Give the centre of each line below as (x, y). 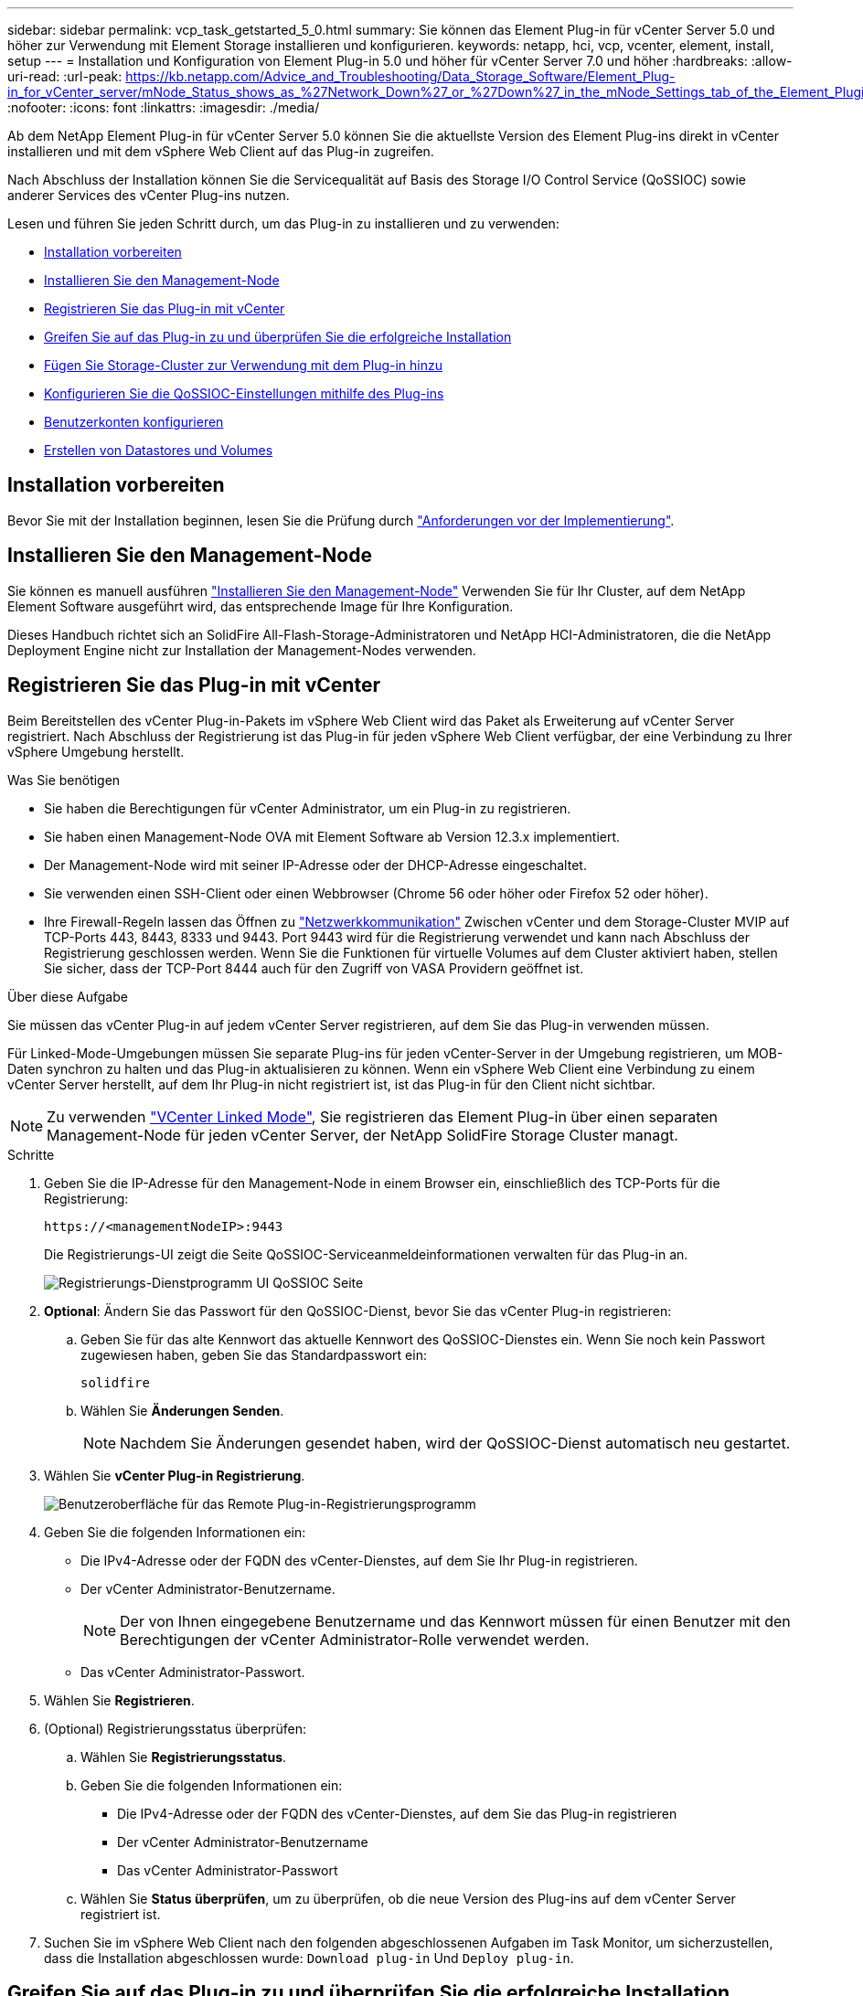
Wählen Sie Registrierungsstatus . (184, 1757)
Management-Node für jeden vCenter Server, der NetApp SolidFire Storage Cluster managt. (362, 1135)
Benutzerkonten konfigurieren (134, 422)
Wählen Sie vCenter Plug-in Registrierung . (175, 1475)
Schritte (31, 1154)
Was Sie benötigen (64, 780)
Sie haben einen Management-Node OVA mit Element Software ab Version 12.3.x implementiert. (332, 836)
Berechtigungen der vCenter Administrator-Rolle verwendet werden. (355, 1639)
